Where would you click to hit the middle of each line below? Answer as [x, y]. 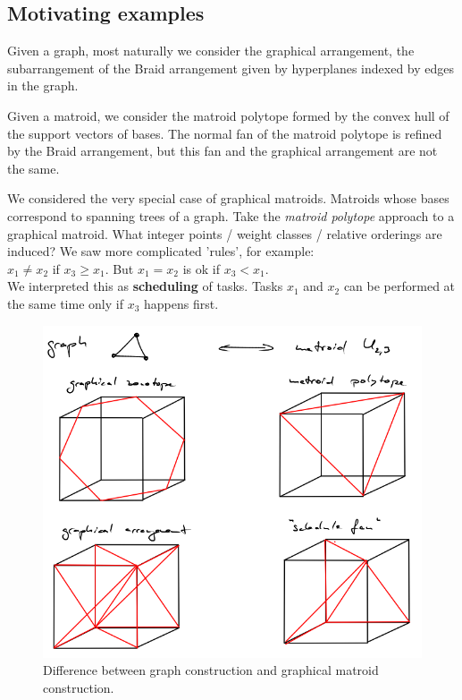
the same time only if [65, 303]
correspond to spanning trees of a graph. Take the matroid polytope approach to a [231, 215]
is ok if [202, 268]
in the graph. [43, 85]
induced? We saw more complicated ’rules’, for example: [161, 251]
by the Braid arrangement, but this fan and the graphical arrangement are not [223, 151]
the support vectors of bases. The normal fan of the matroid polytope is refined [225, 133]
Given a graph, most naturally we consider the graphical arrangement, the [211, 51]
